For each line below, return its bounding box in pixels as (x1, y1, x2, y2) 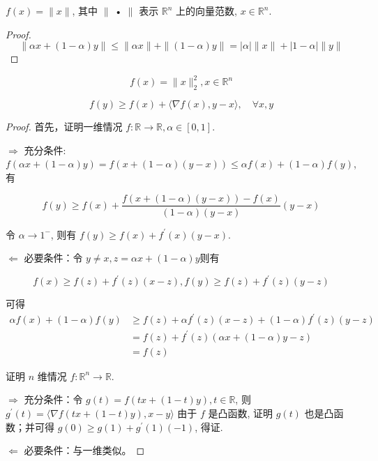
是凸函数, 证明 (208, 406, 273, 421)
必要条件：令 (24, 250, 83, 265)
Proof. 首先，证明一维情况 (6, 119, 123, 134)
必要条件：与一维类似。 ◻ (24, 443, 145, 458)
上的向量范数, (176, 3, 237, 17)
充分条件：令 (24, 392, 83, 407)
